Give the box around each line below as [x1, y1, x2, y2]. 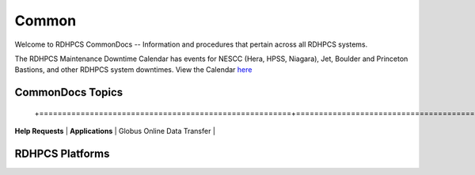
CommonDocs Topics [14, 86, 123, 99]
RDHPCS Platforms [14, 146, 110, 160]
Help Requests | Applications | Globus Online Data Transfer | [14, 127, 215, 136]
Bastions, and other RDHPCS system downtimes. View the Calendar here [14, 65, 253, 74]
